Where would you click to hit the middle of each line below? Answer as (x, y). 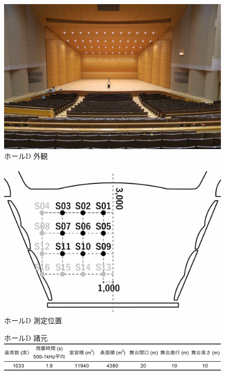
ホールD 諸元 (26, 337)
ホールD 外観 (26, 156)
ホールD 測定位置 (33, 320)
